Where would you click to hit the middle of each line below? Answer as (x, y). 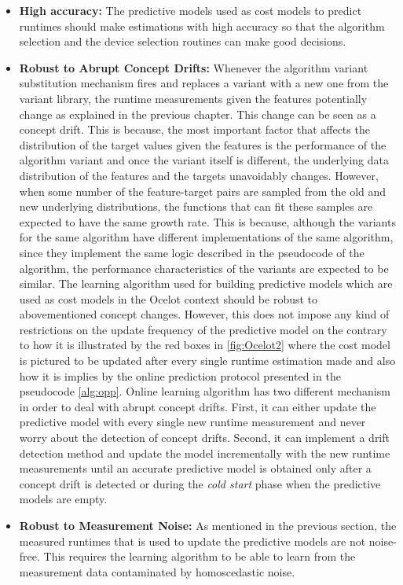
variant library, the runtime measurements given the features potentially (193, 98)
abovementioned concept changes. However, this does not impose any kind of (204, 314)
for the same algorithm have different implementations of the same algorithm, (206, 237)
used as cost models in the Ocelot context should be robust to (169, 298)
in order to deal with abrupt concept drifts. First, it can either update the (198, 406)
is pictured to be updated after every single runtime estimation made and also (207, 361)
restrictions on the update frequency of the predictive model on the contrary (203, 329)
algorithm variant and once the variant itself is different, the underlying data (204, 160)
